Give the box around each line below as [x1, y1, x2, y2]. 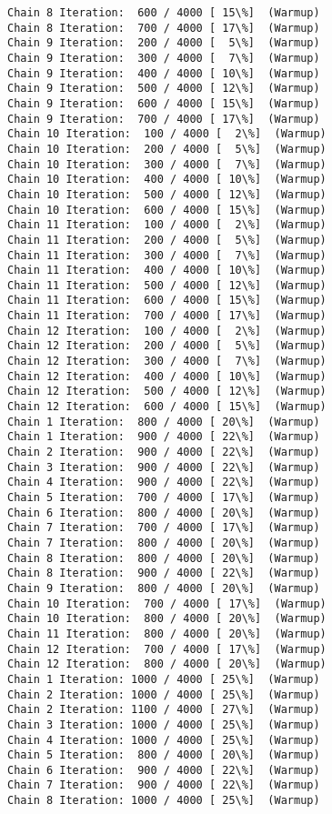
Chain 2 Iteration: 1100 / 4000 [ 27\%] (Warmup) [7, 703, 320, 717]
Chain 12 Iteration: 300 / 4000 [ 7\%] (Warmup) [7, 355, 327, 368]
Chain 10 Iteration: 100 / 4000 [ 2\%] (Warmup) [7, 127, 327, 141]
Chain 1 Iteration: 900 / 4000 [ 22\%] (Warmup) [7, 430, 320, 444]
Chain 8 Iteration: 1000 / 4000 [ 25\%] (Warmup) [7, 794, 320, 808]
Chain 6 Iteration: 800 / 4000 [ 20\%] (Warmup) [7, 506, 320, 519]
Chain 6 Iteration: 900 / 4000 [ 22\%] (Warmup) [7, 763, 320, 777]
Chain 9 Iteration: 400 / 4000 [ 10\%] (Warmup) [7, 66, 320, 80]
